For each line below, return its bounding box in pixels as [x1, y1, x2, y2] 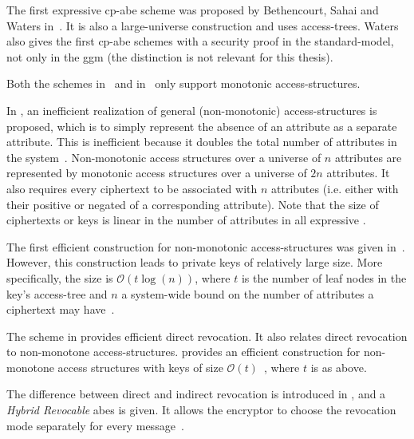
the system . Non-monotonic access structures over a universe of [6, 148, 321, 165]
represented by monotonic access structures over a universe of [6, 164, 307, 181]
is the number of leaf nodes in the [241, 269, 407, 286]
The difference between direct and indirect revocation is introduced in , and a [6, 386, 386, 402]
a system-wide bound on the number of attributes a [121, 285, 374, 302]
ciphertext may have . [6, 301, 115, 318]
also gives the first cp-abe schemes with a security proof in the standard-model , [6, 33, 394, 49]
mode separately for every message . [6, 417, 184, 433]
